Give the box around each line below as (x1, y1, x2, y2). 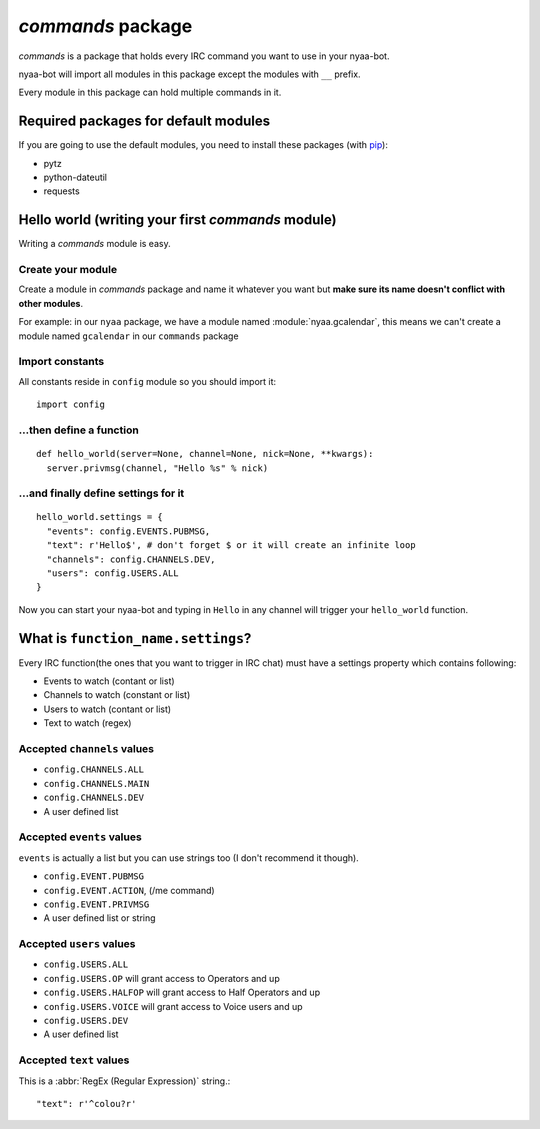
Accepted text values (18, 1053, 130, 1067)
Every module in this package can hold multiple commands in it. (18, 86, 282, 99)
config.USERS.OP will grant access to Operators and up (43, 972, 280, 984)
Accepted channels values (18, 742, 155, 756)
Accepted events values (18, 830, 142, 844)
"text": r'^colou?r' (36, 1098, 137, 1109)
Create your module (18, 263, 118, 277)
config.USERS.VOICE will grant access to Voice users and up (43, 1000, 303, 1012)
